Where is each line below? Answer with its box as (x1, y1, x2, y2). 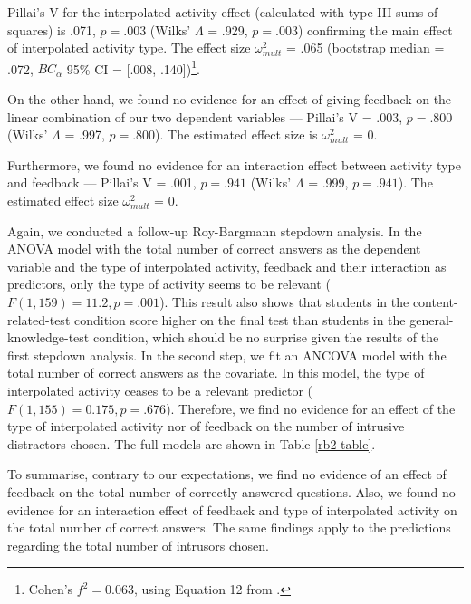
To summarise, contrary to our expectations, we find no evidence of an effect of (7, 465, 447, 484)
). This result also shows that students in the (159, 292, 409, 311)
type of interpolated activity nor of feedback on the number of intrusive (7, 417, 405, 436)
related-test (7, 310, 71, 329)
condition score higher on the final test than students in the (73, 310, 406, 329)
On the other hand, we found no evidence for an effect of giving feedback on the (7, 90, 452, 109)
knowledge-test (7, 328, 90, 347)
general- (409, 310, 454, 329)
